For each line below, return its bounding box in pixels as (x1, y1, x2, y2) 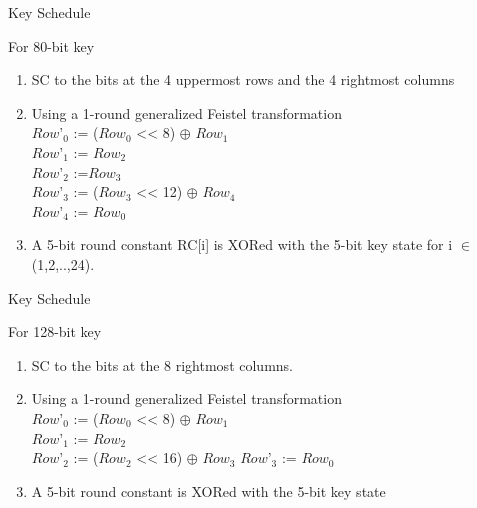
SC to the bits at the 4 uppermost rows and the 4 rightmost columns (31, 69, 455, 90)
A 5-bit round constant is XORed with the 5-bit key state (31, 480, 386, 501)
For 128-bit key (8, 321, 102, 342)
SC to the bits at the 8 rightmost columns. (31, 354, 293, 375)
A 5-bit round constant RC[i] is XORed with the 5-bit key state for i (31, 234, 453, 255)
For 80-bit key (8, 35, 95, 56)
